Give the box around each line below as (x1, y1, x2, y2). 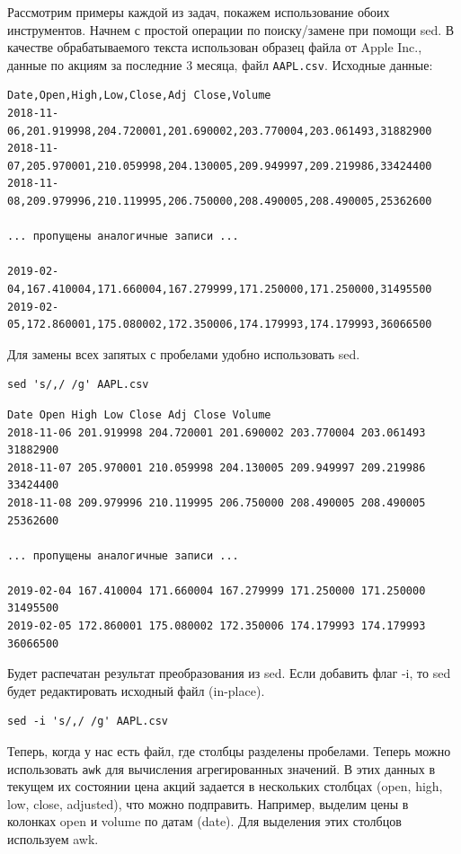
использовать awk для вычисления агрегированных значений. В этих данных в (7, 759, 436, 778)
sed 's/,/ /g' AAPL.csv (7, 378, 149, 392)
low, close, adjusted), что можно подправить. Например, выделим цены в (7, 794, 409, 813)
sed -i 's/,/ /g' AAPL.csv (7, 715, 168, 728)
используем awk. (7, 830, 99, 849)
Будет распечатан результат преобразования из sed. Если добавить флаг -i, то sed (7, 664, 451, 682)
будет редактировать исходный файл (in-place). (7, 681, 265, 700)
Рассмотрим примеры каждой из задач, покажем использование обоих (7, 3, 390, 21)
